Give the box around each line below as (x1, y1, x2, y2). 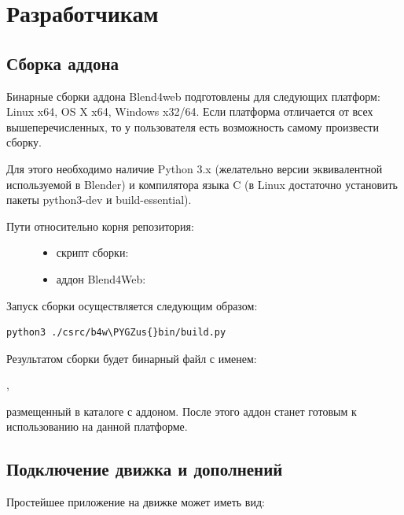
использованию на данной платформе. (6, 418, 188, 435)
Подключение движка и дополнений (6, 457, 283, 481)
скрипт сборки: (56, 244, 129, 261)
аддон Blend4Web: (56, 270, 146, 287)
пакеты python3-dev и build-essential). (6, 191, 192, 208)
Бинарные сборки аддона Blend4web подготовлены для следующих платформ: (6, 87, 380, 104)
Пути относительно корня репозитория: (6, 217, 194, 234)
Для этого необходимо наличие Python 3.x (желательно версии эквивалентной (6, 160, 383, 176)
